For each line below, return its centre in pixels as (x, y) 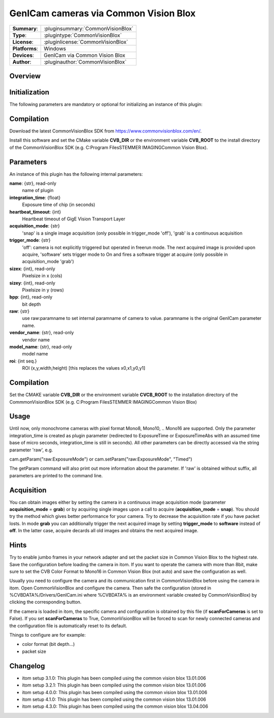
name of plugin (38, 190)
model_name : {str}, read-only (41, 347)
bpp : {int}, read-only (31, 297)
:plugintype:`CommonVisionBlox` (83, 35)
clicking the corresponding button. (45, 602)
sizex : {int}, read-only (32, 269)
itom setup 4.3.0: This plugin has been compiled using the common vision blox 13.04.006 (115, 706)
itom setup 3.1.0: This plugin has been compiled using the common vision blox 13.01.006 (114, 678)
